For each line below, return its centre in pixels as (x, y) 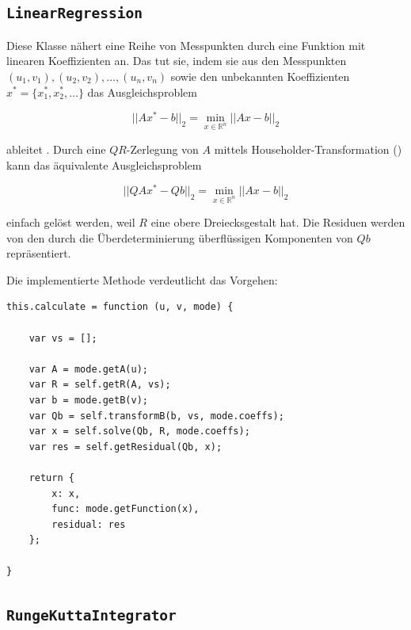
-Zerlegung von (162, 149)
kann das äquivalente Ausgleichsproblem (104, 164)
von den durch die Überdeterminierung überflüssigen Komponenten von (180, 237)
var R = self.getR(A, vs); (100, 385)
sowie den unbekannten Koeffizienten (260, 76)
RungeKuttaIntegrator (91, 615)
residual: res (89, 524)
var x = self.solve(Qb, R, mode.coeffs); (139, 431)
